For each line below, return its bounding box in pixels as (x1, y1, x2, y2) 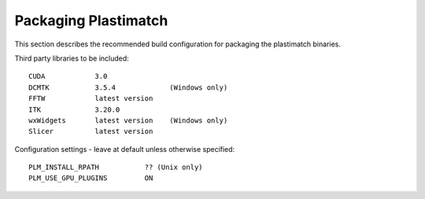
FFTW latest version (28, 94, 153, 103)
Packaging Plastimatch (14, 12, 168, 29)
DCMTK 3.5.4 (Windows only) (28, 83, 228, 92)
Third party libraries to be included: (14, 53, 129, 63)
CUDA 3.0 (28, 72, 108, 81)
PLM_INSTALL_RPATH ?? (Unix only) (28, 163, 204, 172)
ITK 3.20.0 (28, 105, 120, 114)
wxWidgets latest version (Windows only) (28, 116, 228, 125)
